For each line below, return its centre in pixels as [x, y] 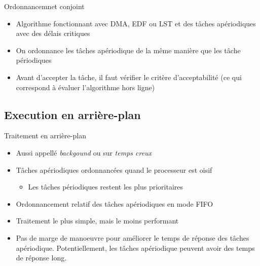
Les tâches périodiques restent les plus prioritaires [106, 187]
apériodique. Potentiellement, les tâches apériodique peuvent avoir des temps [135, 248]
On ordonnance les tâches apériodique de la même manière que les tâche [128, 50]
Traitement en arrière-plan [45, 136]
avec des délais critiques [53, 33]
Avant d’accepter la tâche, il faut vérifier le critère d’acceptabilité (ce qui [129, 77]
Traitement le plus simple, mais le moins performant [97, 221]
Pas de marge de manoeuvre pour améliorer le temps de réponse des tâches [133, 237]
